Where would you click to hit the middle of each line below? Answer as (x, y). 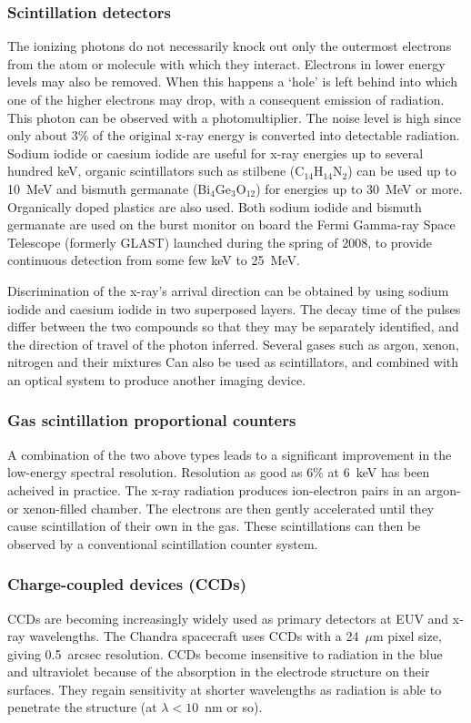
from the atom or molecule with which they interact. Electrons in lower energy (226, 63)
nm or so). (234, 707)
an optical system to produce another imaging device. (157, 379)
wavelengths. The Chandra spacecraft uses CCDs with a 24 (194, 636)
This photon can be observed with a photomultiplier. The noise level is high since (235, 117)
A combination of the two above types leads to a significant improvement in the (230, 454)
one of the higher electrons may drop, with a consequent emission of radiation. (226, 99)
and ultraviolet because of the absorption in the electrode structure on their (219, 672)
